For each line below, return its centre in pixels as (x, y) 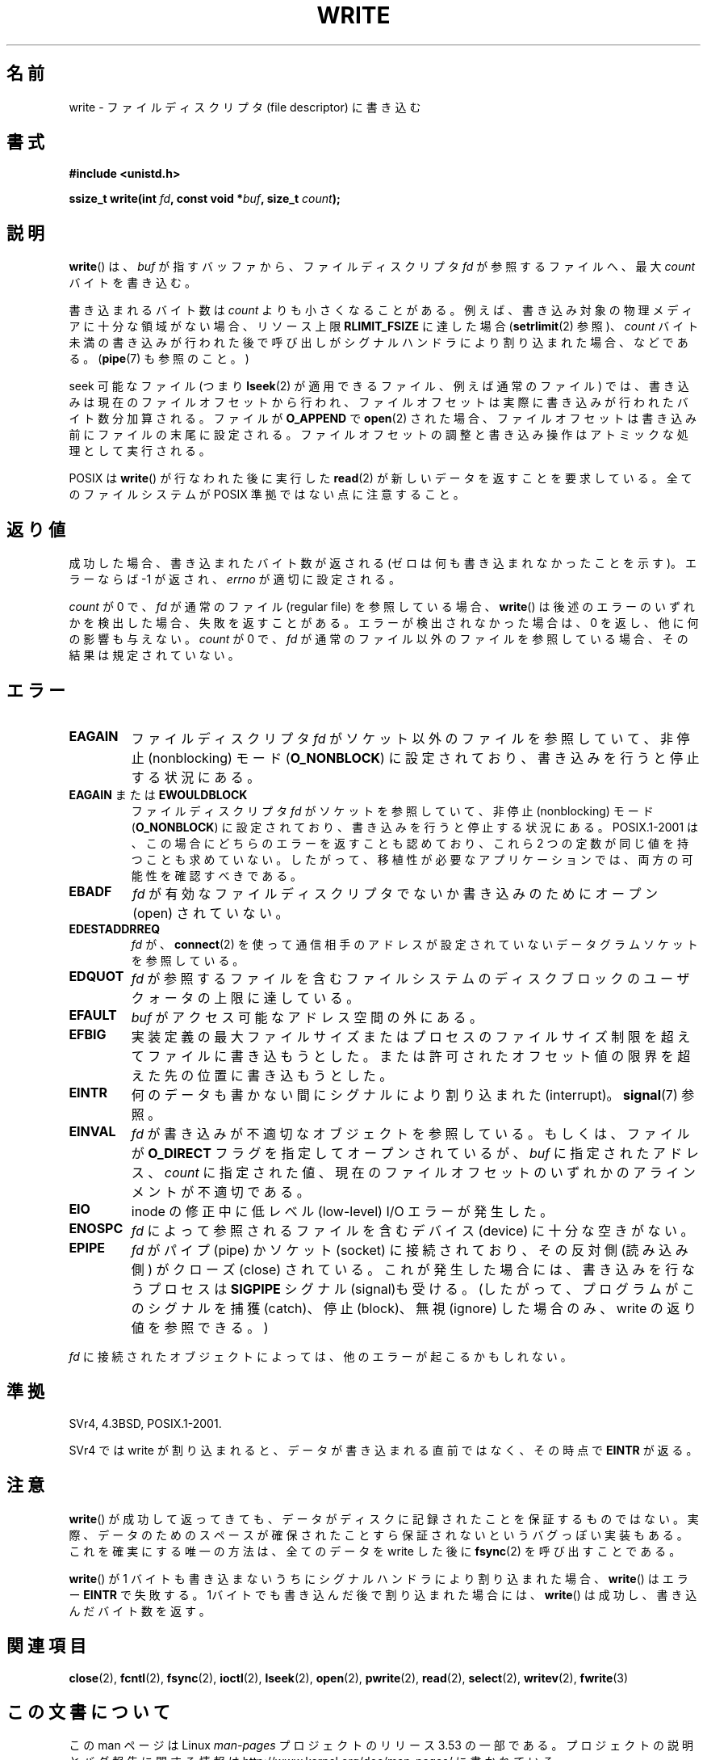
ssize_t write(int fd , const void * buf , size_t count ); (205, 199)
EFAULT (93, 1015)
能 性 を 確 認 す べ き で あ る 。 (217, 875)
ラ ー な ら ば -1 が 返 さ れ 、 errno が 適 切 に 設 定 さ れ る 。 (234, 579)
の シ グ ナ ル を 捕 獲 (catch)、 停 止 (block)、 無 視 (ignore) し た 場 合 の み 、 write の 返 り (414, 1308)
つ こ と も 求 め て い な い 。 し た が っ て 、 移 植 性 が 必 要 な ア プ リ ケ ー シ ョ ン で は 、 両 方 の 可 (412, 859)
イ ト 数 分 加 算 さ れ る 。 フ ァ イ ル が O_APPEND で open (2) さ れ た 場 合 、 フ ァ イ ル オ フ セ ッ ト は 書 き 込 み (383, 419)
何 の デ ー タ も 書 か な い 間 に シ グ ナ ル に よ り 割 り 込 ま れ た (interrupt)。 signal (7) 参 (413, 1095)
